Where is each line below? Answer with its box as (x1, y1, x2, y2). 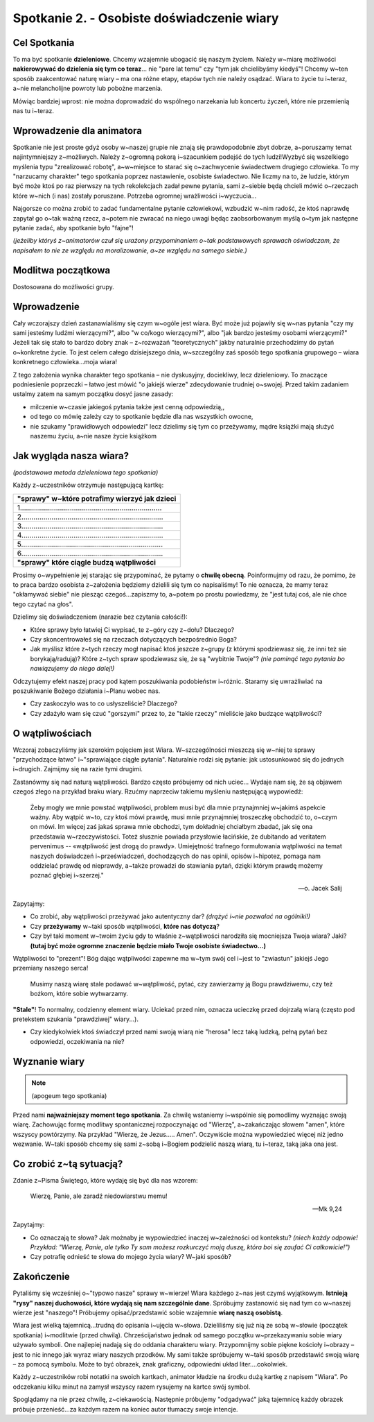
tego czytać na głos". (12, 600, 73, 608)
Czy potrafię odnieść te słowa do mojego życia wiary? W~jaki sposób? (30, 1253, 232, 1261)
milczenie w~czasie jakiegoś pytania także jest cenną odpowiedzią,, (30, 402, 225, 411)
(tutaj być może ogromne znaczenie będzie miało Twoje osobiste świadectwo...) (30, 941, 267, 950)
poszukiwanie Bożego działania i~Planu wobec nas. (12, 687, 161, 695)
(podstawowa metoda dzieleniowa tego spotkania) (12, 468, 159, 477)
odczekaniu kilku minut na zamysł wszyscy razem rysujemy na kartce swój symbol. (12, 1382, 251, 1391)
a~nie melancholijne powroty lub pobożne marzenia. (12, 84, 163, 93)
